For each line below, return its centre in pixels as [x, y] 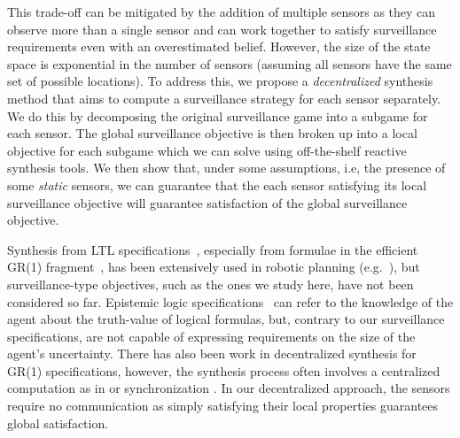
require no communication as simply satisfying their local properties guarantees [223, 406]
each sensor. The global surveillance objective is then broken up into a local [212, 133]
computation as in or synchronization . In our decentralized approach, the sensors [229, 388]
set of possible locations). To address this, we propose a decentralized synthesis [220, 81]
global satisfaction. [58, 423]
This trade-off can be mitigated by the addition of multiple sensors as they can [222, 12]
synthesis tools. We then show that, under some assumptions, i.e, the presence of [226, 168]
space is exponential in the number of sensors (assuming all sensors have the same [230, 63]
